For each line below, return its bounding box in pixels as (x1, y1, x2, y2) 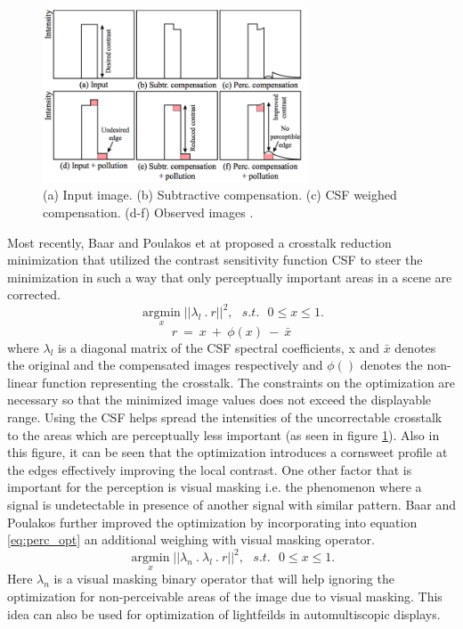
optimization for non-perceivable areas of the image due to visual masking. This (7, 587, 443, 606)
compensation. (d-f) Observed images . (43, 202, 254, 221)
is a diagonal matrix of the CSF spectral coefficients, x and (58, 338, 380, 356)
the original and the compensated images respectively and (7, 355, 323, 374)
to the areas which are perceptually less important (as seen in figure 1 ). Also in (7, 425, 440, 444)
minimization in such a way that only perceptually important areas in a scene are (7, 267, 452, 286)
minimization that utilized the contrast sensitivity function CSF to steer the (7, 250, 423, 269)
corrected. (7, 285, 61, 304)
